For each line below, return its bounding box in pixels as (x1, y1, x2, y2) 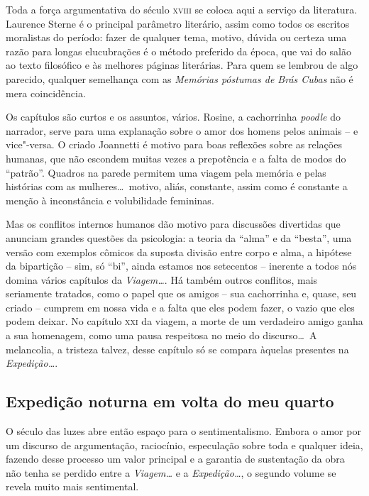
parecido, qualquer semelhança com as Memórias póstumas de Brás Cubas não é (6, 71, 353, 86)
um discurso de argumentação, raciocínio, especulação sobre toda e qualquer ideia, (6, 437, 363, 452)
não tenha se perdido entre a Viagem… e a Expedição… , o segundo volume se (6, 465, 336, 480)
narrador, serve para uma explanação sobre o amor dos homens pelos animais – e (6, 123, 358, 138)
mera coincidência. (6, 85, 86, 100)
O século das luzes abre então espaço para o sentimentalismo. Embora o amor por (6, 424, 361, 439)
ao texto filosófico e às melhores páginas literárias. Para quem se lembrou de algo (6, 57, 358, 72)
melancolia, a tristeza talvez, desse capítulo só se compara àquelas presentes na (6, 341, 349, 356)
